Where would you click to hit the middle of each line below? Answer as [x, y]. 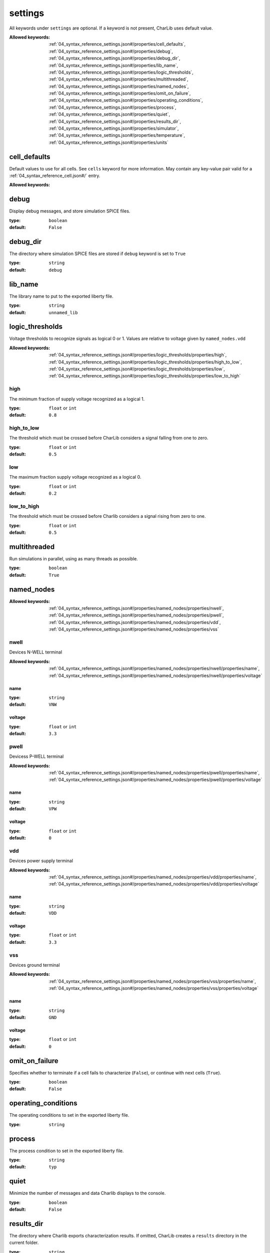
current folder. [24, 1242]
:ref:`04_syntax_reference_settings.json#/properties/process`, [112, 107]
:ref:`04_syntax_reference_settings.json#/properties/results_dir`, [115, 121]
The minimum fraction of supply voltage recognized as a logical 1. [77, 399]
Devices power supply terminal [41, 861]
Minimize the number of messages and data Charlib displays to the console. [87, 1193]
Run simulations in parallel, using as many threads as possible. [74, 559]
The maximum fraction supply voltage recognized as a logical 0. [75, 477]
